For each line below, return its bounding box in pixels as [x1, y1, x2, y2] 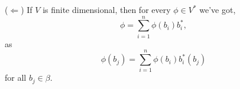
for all [5, 71, 27, 84]
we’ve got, [199, 4, 236, 15]
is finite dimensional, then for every [43, 4, 171, 15]
